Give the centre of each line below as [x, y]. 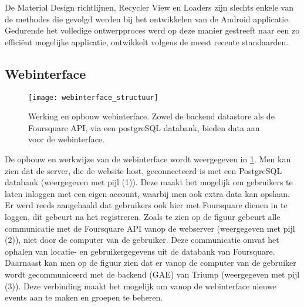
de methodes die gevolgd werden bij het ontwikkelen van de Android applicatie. [148, 19]
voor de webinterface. [66, 139]
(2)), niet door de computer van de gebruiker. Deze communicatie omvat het [142, 240]
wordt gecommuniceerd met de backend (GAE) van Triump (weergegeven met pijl [152, 274]
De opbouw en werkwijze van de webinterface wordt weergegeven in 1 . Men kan [148, 159]
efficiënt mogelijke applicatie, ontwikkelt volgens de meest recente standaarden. [147, 41]
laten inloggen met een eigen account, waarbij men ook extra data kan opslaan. [147, 193]
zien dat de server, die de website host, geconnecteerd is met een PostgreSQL [143, 170]
